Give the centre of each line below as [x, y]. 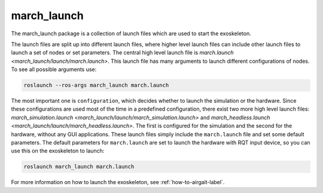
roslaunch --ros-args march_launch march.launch [96, 85]
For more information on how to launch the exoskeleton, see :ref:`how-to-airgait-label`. [118, 182]
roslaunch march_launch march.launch [79, 167]
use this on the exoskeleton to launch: [58, 151]
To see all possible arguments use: [54, 69]
